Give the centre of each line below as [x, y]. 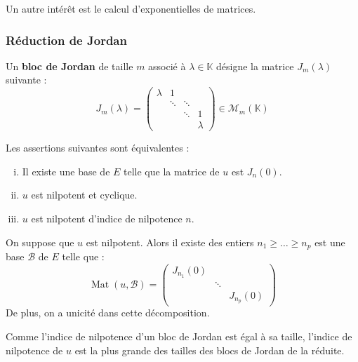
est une [330, 242]
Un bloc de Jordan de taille [69, 66]
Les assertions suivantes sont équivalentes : [98, 148]
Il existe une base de [66, 171]
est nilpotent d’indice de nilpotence [107, 218]
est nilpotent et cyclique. [84, 195]
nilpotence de [34, 350]
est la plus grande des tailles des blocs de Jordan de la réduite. [210, 350]
